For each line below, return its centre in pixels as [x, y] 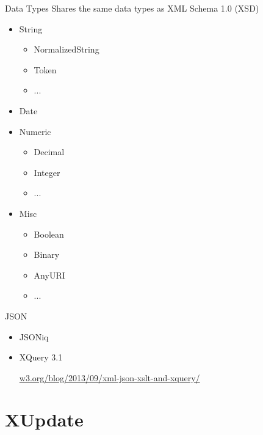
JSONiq [34, 336]
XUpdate [44, 419]
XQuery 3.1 [41, 357]
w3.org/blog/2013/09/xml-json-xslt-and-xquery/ [110, 377]
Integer [47, 172]
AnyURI [49, 275]
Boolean [49, 234]
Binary [47, 254]
